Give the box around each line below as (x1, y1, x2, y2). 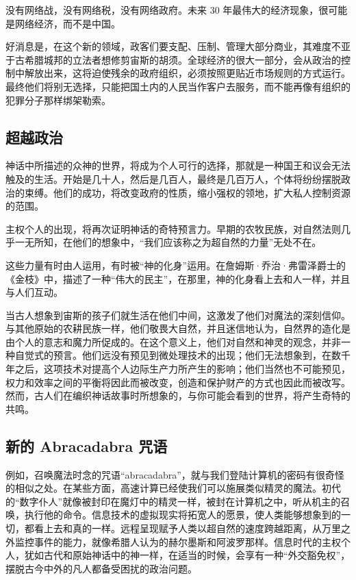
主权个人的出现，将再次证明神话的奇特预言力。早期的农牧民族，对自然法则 (5, 221, 341, 236)
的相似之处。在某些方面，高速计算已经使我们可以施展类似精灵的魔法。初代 (5, 481, 341, 495)
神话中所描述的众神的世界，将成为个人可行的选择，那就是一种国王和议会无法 (5, 158, 351, 173)
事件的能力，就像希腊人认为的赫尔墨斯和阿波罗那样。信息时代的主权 (34, 534, 341, 549)
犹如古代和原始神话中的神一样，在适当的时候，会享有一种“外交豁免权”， (24, 548, 351, 562)
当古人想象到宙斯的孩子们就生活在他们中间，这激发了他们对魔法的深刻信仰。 (5, 307, 351, 322)
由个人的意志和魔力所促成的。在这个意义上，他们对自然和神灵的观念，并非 (5, 334, 341, 349)
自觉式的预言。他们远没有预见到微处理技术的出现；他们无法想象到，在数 (14, 348, 341, 362)
